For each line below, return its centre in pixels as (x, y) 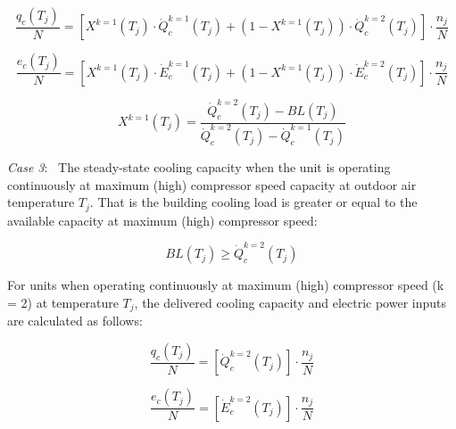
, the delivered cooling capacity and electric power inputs (290, 302)
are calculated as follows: (75, 321)
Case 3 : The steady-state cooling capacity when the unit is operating (199, 167)
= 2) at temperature (63, 302)
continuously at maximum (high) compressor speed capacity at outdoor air (212, 184)
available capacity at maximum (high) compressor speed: (162, 220)
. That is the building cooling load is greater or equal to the (253, 202)
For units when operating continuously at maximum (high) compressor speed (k (226, 285)
